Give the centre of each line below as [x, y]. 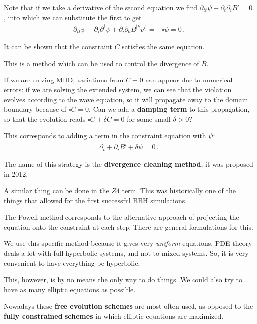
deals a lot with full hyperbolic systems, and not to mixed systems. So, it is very [126, 253]
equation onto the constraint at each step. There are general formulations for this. [128, 226]
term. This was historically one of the [179, 191]
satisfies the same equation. [163, 46]
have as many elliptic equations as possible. [70, 289]
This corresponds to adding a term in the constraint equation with [105, 135]
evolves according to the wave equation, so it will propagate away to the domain [126, 99]
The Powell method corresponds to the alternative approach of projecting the [122, 217]
